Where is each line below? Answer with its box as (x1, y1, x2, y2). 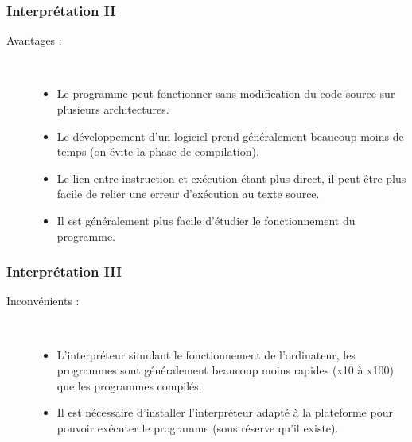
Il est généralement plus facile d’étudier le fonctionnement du (56, 211, 356, 228)
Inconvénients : (6, 293, 80, 309)
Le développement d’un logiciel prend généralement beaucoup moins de (56, 127, 404, 144)
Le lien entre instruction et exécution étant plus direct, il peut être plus (56, 169, 406, 186)
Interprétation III (6, 262, 122, 281)
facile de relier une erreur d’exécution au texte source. (56, 185, 320, 202)
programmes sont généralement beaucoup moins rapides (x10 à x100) (56, 362, 394, 378)
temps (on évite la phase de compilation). (56, 143, 259, 160)
